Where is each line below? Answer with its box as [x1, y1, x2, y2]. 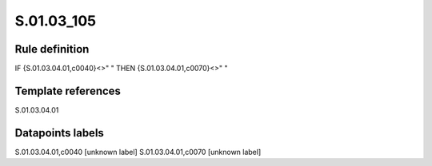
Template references [14, 84, 122, 97]
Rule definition [14, 42, 90, 56]
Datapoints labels [14, 126, 104, 140]
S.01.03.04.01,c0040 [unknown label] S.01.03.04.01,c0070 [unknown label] [14, 147, 262, 156]
